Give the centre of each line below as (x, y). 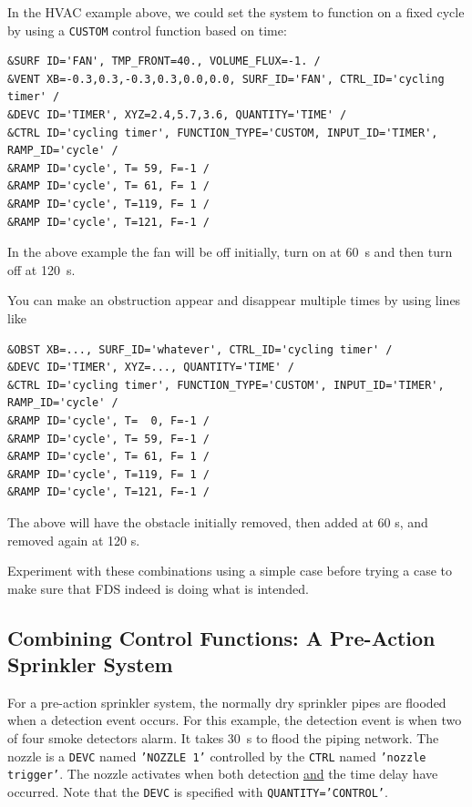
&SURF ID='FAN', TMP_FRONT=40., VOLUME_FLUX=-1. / (164, 61)
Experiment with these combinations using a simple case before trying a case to (230, 571)
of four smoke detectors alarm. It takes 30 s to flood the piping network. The (223, 738)
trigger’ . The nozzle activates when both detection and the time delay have (223, 774)
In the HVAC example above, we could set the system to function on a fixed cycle (236, 12)
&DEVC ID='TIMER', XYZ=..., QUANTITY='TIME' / (151, 368)
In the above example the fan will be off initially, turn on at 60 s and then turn (230, 252)
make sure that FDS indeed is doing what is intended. (158, 588)
